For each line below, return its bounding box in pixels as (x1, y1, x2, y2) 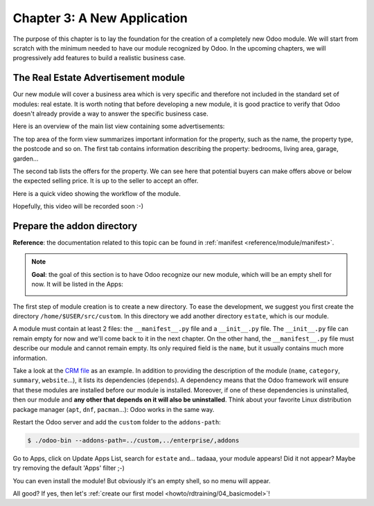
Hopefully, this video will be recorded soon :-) (12, 202, 144, 210)
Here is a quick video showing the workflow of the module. (12, 189, 181, 197)
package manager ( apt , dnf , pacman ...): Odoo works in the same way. (12, 405, 215, 413)
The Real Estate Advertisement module (12, 72, 186, 84)
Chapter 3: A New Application (12, 10, 188, 26)
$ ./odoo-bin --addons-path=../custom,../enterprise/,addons (27, 436, 240, 444)
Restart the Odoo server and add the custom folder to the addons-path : (12, 417, 221, 426)
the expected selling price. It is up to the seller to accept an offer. (12, 177, 199, 185)
